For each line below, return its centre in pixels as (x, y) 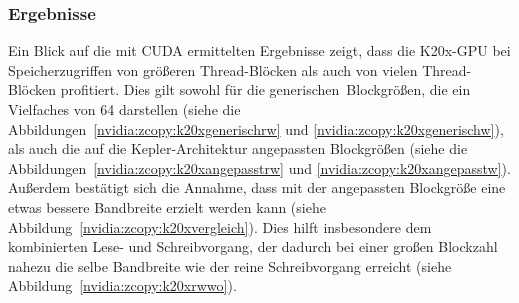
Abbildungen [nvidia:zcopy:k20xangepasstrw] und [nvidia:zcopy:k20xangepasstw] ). (259, 167)
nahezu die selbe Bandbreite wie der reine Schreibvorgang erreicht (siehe (230, 265)
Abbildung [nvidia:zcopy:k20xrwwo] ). (122, 285)
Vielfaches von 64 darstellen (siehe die (124, 109)
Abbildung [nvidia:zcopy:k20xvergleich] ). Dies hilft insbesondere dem (220, 226)
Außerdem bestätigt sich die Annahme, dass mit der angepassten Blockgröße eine (257, 187)
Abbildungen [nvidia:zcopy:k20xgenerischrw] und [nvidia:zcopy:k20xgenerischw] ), (256, 128)
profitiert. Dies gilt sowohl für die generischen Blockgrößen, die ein (265, 89)
